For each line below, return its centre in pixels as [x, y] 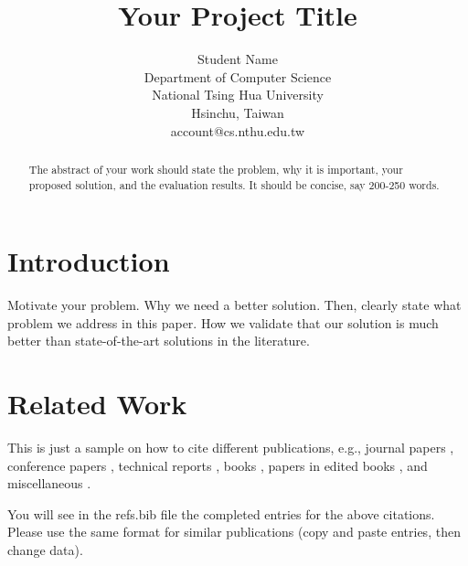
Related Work [97, 404]
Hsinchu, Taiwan [238, 112]
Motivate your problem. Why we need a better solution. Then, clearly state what [234, 305]
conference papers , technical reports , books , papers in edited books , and [218, 465]
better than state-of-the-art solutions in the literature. [159, 341]
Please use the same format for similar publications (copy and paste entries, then [234, 532]
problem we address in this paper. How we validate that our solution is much [223, 322]
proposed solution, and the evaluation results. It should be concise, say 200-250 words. [234, 184]
